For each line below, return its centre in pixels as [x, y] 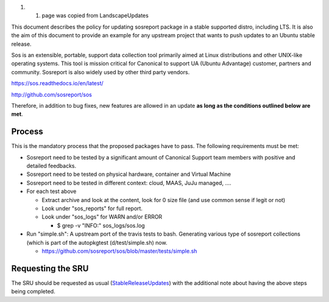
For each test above [51, 191]
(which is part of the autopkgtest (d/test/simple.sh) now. [97, 242]
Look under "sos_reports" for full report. [92, 208]
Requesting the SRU [50, 268]
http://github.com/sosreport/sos [52, 94]
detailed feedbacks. [51, 166]
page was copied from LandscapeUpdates [95, 16]
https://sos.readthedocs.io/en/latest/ [57, 83]
